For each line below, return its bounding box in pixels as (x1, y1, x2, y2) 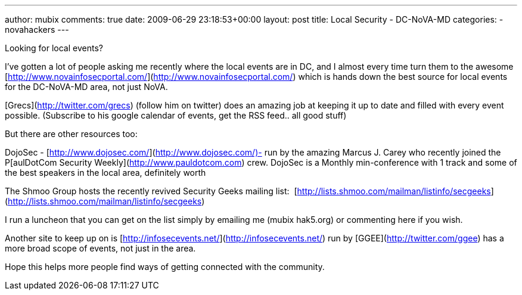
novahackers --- (5, 24, 69, 35)
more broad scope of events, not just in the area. (5, 243, 196, 253)
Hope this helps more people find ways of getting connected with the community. (5, 262, 325, 272)
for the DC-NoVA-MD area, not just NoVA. (5, 82, 168, 92)
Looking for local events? (5, 43, 103, 53)
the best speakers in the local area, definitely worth (5, 167, 206, 178)
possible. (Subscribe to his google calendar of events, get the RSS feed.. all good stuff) (5, 110, 347, 120)
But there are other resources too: (5, 129, 138, 139)
